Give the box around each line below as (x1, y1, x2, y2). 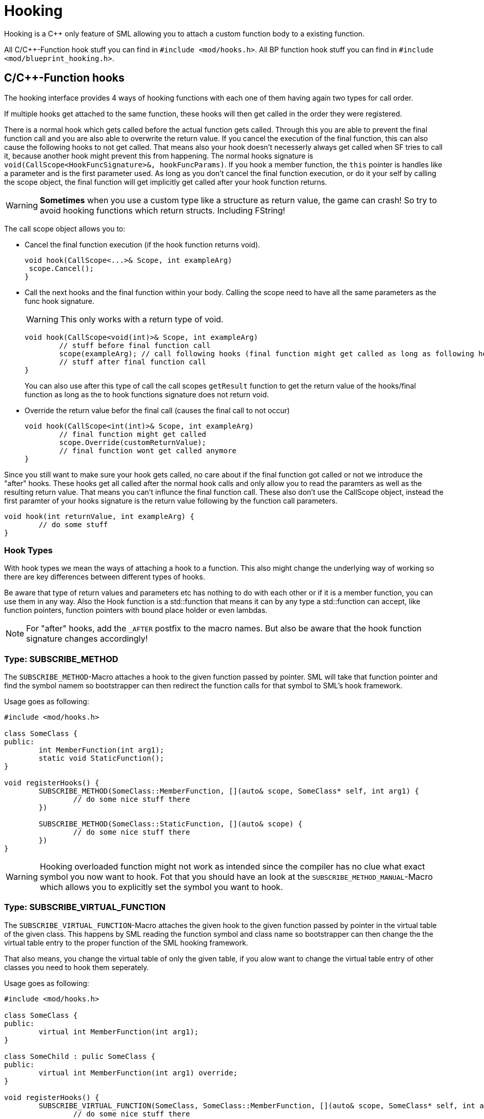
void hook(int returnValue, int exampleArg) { (4, 512, 194, 520)
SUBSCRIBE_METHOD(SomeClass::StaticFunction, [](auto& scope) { (38, 820, 302, 828)
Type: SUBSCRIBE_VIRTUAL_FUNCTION (4, 902, 166, 913)
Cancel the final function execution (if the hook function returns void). (25, 240, 260, 249)
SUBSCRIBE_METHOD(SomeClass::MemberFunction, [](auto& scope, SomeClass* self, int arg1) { (38, 787, 419, 796)
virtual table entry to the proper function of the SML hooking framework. (4, 938, 248, 947)
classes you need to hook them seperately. (4, 962, 149, 972)
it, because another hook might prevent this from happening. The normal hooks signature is (4, 151, 313, 160)
